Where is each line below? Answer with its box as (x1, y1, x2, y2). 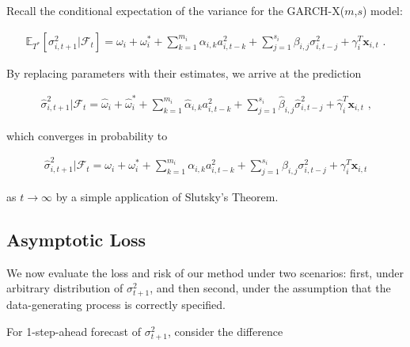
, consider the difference (167, 323, 283, 340)
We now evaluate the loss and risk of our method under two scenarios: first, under (6, 264, 404, 280)
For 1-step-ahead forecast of (6, 323, 141, 340)
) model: (362, 2, 403, 18)
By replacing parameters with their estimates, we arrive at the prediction (6, 64, 362, 81)
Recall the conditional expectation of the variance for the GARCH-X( (6, 2, 345, 18)
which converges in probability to (6, 127, 168, 143)
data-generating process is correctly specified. (6, 296, 226, 313)
